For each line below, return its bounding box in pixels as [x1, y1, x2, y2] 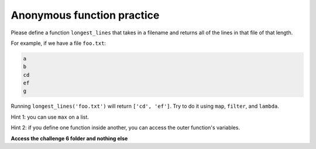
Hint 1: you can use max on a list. [11, 113, 89, 120]
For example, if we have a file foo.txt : [11, 40, 107, 47]
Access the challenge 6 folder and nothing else [11, 134, 128, 142]
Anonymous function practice [11, 9, 160, 22]
